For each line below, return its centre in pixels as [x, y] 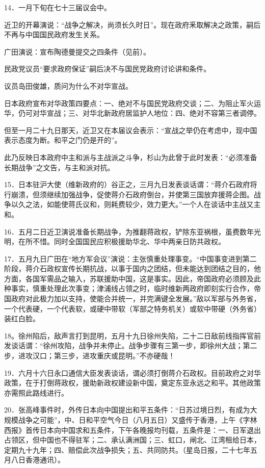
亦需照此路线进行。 [36, 392]
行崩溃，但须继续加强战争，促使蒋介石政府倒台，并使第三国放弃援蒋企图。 [129, 194]
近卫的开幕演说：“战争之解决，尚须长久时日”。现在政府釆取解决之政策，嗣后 [132, 24]
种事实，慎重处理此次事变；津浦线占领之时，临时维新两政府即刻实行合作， [129, 288]
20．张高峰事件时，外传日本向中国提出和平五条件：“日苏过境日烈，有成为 [127, 410]
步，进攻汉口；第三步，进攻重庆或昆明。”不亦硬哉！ [90, 356]
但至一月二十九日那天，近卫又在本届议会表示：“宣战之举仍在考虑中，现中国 [131, 130]
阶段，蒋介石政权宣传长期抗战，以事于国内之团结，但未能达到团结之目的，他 [132, 268]
